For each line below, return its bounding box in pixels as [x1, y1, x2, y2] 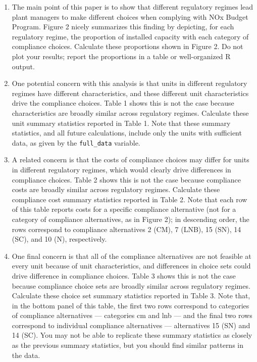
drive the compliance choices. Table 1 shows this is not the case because [12, 98, 234, 108]
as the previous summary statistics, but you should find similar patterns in [12, 340, 244, 350]
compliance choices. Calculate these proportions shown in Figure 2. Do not [12, 41, 243, 52]
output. [12, 61, 35, 71]
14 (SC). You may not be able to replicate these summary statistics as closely [12, 330, 252, 340]
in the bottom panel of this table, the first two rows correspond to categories [12, 300, 249, 310]
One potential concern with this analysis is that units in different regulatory [12, 78, 247, 88]
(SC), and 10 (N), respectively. [12, 234, 107, 244]
